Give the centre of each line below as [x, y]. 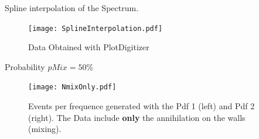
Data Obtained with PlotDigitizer [89, 47]
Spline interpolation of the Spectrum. [72, 8]
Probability [25, 66]
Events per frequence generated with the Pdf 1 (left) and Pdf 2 [142, 106]
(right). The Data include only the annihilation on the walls [137, 117]
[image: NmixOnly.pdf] [72, 87]
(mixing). [45, 129]
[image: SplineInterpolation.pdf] [96, 28]
